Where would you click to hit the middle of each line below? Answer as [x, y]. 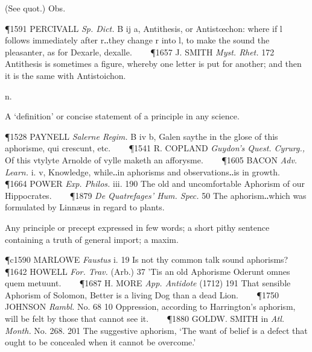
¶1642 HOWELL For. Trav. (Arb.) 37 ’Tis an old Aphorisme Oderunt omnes [148, 271]
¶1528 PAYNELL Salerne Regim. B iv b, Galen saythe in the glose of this [142, 136]
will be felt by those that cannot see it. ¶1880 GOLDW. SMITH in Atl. [145, 319]
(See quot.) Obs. [35, 8]
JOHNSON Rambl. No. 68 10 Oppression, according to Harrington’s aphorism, [150, 306]
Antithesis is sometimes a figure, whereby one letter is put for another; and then [153, 64]
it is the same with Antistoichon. [65, 75]
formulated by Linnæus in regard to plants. [85, 207]
